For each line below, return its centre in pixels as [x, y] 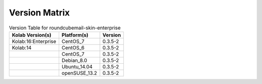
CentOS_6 [73, 47]
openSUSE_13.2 [79, 73]
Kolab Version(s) [32, 35]
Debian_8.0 [74, 60]
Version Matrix [39, 13]
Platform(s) [75, 35]
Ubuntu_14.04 [77, 67]
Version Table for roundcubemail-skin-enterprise [65, 28]
